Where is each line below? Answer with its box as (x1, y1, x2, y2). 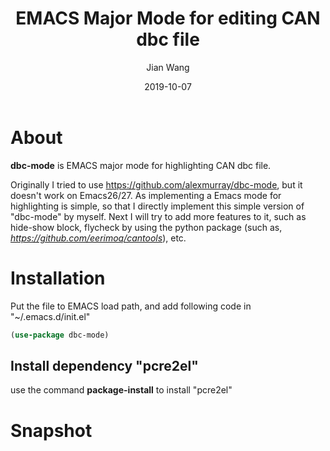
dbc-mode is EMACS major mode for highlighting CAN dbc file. (10, 159, 272, 171)
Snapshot (10, 419, 93, 442)
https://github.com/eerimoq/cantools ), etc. (10, 232, 187, 244)
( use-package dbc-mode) (10, 330, 110, 340)
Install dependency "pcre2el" (10, 357, 199, 374)
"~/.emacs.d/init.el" (10, 310, 91, 322)
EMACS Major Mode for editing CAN (15, 7, 321, 30)
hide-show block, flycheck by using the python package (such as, (10, 221, 283, 233)
